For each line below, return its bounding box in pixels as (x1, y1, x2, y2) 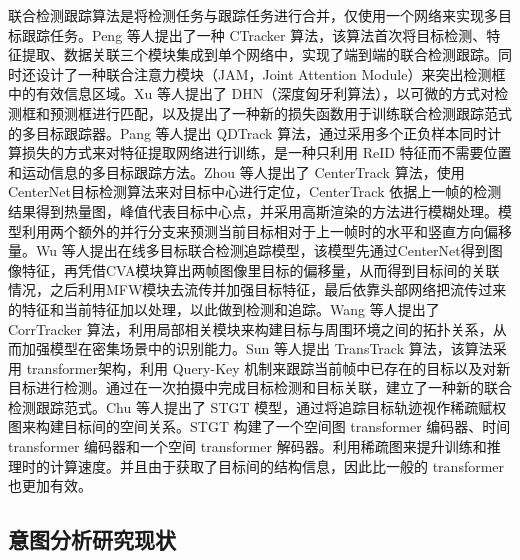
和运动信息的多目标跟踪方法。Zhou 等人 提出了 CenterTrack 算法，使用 (8, 161, 465, 182)
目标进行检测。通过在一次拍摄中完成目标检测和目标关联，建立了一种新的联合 (8, 377, 512, 398)
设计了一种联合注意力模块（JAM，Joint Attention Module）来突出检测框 (35, 63, 506, 84)
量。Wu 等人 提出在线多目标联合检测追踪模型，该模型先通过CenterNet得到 (8, 240, 489, 261)
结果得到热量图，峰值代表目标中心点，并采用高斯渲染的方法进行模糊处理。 (8, 200, 498, 221)
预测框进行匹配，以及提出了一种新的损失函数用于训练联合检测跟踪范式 (49, 102, 512, 123)
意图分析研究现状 (8, 524, 176, 555)
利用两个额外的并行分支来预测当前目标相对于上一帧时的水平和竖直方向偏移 (21, 220, 512, 241)
